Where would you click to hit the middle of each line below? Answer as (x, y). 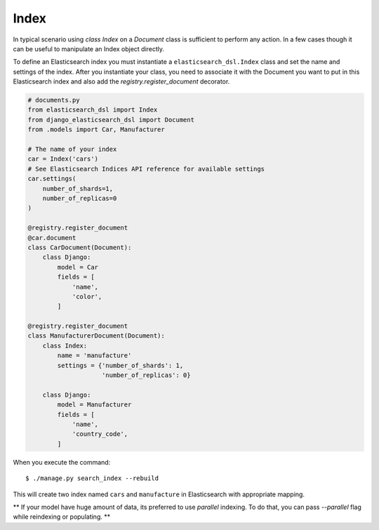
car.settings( (52, 179)
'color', (87, 296)
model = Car (78, 267)
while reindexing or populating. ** (62, 517)
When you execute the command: (62, 462)
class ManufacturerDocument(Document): (96, 336)
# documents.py (54, 100)
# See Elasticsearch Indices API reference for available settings (146, 169)
